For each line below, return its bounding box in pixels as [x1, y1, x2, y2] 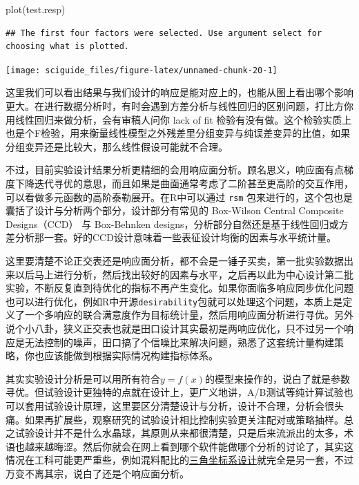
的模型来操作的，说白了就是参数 [204, 371, 350, 386]
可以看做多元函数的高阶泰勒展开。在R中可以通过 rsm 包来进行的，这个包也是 [6, 189, 353, 204]
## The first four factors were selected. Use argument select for [6, 28, 322, 38]
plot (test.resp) [6, 2, 66, 16]
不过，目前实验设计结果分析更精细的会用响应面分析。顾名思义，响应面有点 [6, 162, 344, 177]
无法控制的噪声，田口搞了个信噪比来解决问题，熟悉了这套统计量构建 [24, 334, 334, 349]
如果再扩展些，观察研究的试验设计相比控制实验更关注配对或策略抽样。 [24, 412, 344, 426]
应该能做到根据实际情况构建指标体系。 [43, 348, 218, 363]
